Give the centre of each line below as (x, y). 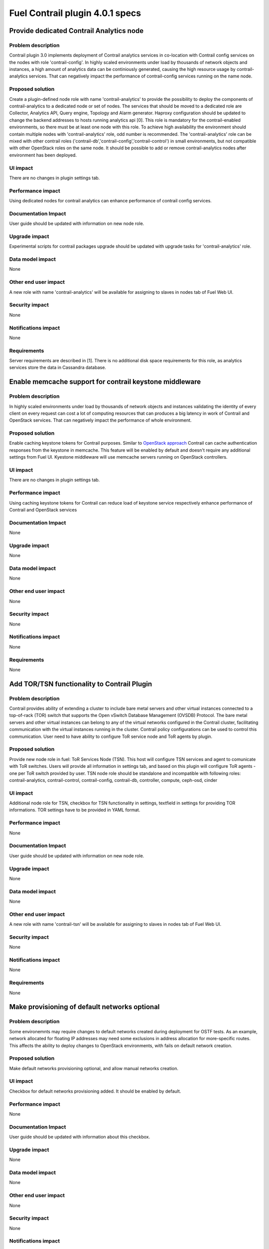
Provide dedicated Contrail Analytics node (76, 31)
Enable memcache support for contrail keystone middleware (105, 382)
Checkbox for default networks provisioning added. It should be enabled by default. (95, 1091)
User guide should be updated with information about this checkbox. (80, 1137)
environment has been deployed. (43, 155)
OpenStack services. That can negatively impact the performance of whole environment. (100, 420)
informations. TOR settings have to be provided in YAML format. (75, 810)
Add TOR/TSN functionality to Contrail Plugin (81, 684)
